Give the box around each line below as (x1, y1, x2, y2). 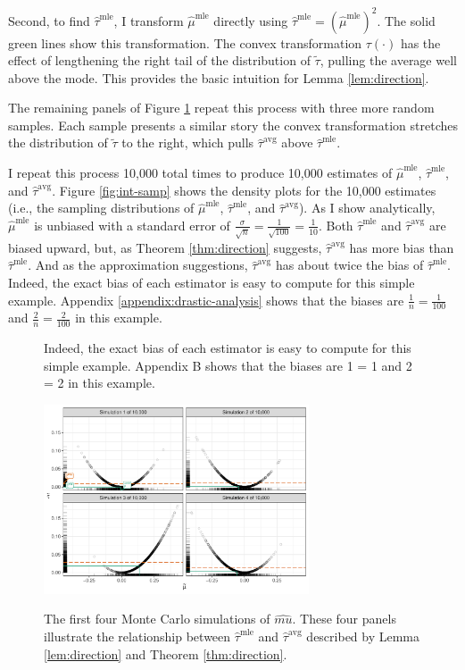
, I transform (113, 11, 184, 29)
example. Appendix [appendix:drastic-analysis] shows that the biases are (8, 290, 404, 309)
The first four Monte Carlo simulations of (44, 609, 270, 628)
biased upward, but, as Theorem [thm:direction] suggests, (8, 238, 322, 256)
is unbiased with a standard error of (34, 215, 230, 234)
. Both (318, 215, 353, 234)
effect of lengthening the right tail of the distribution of (8, 51, 311, 70)
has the (400, 33, 441, 52)
